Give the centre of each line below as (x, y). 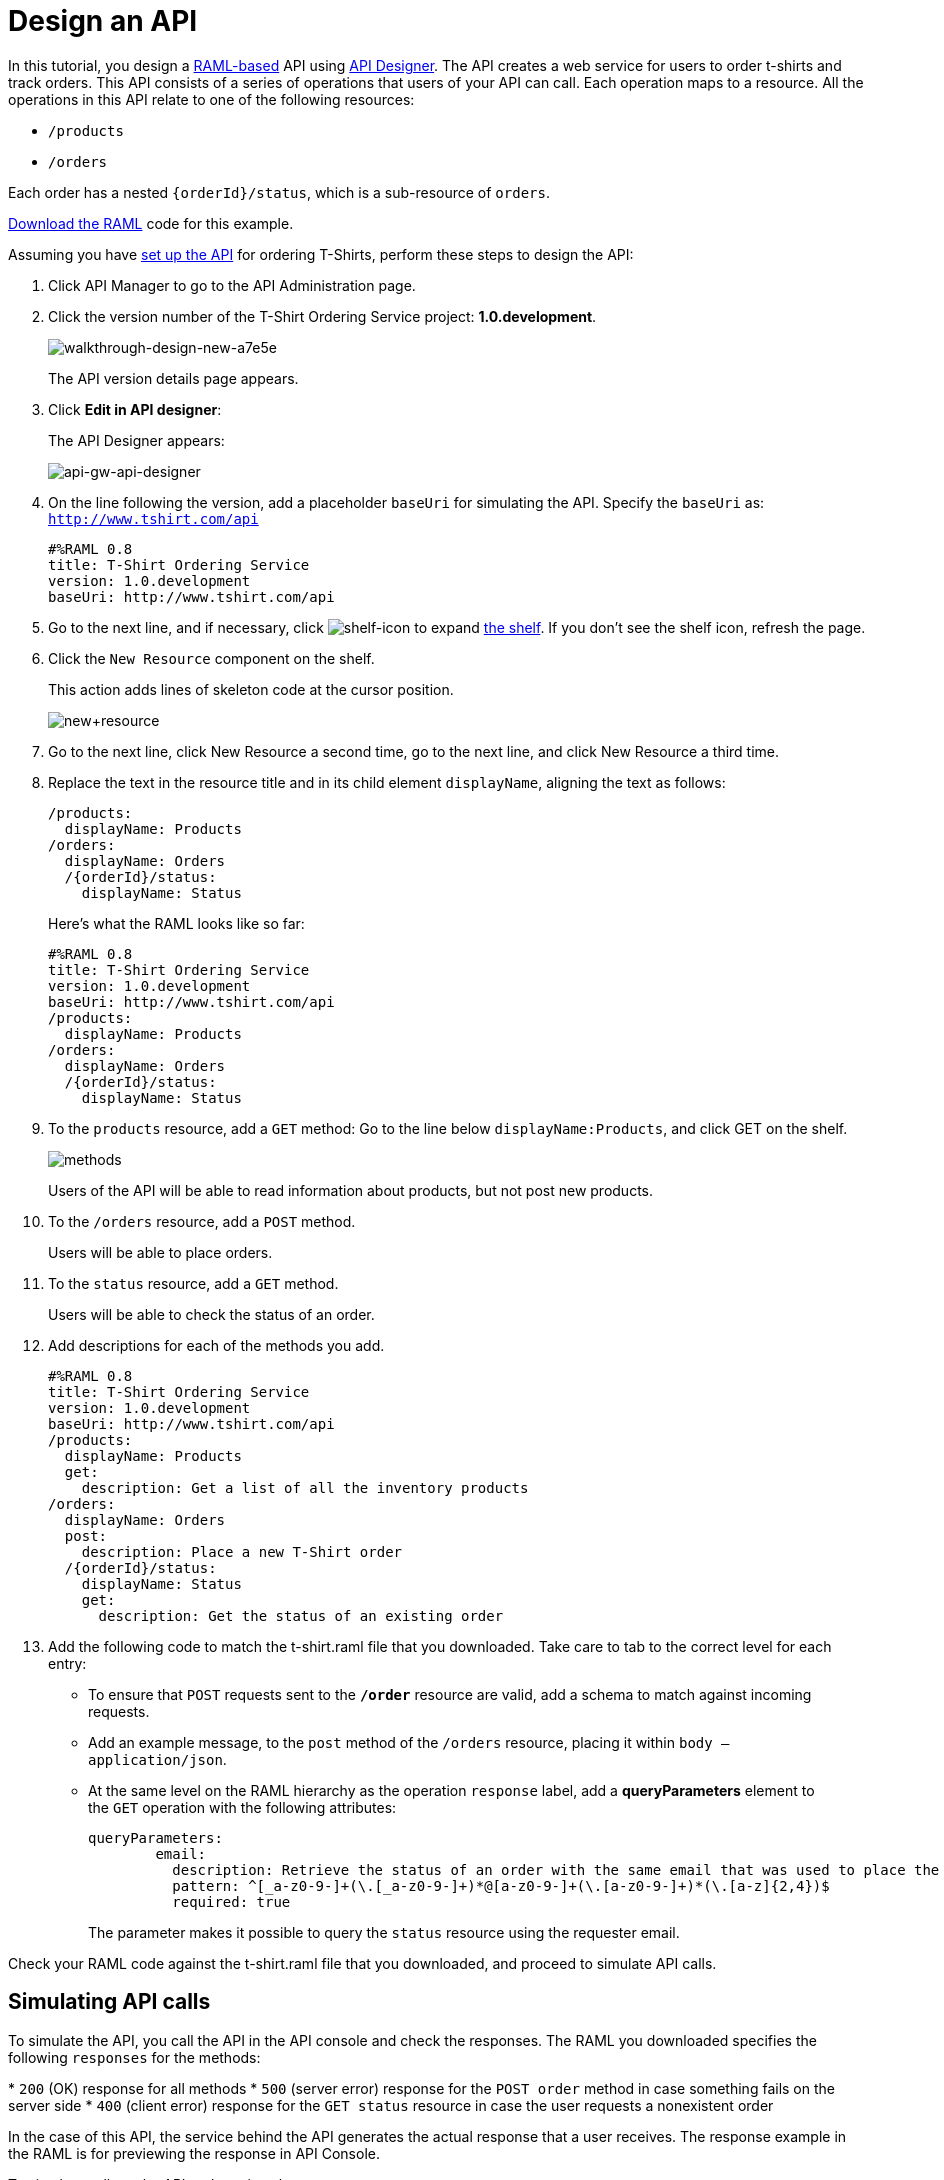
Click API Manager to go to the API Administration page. (232, 285)
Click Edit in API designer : (135, 409)
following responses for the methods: (134, 2057)
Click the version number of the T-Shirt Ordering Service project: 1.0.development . (322, 316)
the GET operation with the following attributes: (242, 1807)
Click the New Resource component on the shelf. (211, 658)
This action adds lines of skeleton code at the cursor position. (251, 689)
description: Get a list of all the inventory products (305, 1487)
